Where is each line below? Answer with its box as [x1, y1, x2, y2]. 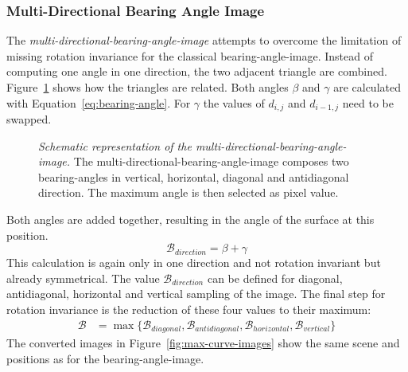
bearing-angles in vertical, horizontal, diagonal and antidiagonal [38, 168, 349, 185]
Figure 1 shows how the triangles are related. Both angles [6, 79, 289, 95]
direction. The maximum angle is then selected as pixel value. [38, 184, 339, 201]
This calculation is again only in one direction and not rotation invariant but [6, 254, 381, 271]
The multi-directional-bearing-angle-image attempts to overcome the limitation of [6, 32, 402, 49]
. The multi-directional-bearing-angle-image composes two [66, 153, 349, 170]
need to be [342, 94, 394, 111]
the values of [203, 94, 265, 111]
